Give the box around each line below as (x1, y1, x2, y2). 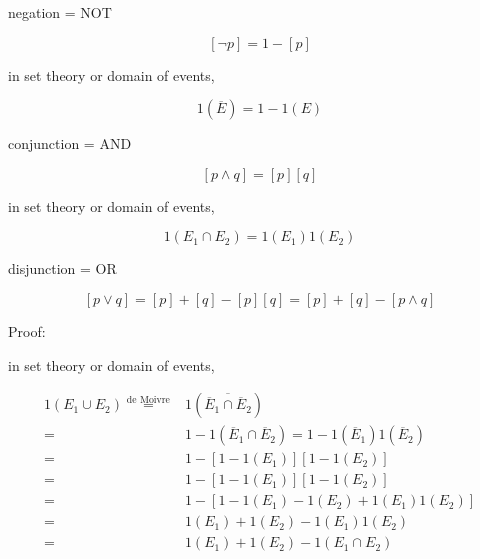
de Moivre (126, 394, 170, 405)
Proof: (8, 320, 46, 341)
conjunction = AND (8, 133, 132, 154)
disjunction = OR (8, 258, 117, 279)
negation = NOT (8, 2, 112, 22)
